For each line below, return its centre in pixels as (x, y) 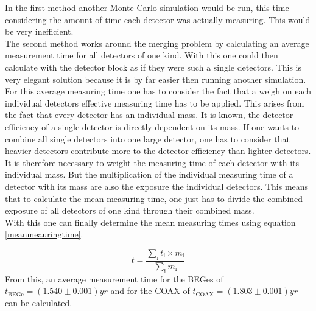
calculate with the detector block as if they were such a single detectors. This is (153, 67)
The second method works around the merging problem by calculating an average (157, 43)
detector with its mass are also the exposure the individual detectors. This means (157, 186)
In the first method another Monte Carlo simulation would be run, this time (147, 7)
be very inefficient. (39, 31)
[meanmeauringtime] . (44, 234)
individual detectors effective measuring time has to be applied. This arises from (155, 103)
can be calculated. (39, 302)
